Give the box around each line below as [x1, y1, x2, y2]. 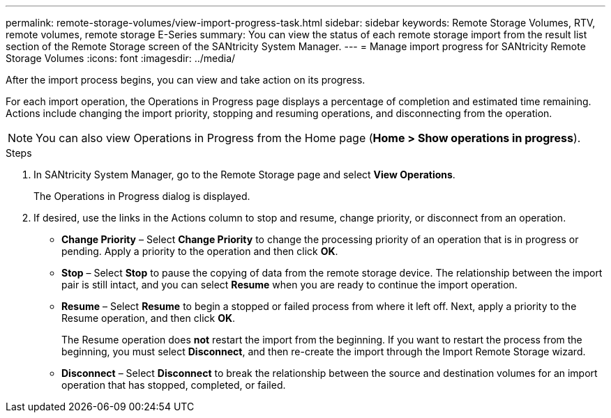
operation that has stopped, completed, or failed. [61, 379, 286, 391]
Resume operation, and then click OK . [61, 312, 236, 324]
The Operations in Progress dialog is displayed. [33, 190, 250, 202]
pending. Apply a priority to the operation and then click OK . [61, 245, 338, 257]
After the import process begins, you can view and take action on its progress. [6, 74, 365, 86]
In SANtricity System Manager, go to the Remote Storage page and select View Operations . [33, 169, 455, 180]
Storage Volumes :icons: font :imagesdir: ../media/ [6, 52, 236, 64]
